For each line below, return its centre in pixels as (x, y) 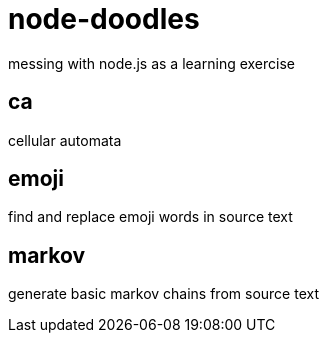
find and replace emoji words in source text (150, 217)
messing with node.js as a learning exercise (151, 63)
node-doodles (104, 19)
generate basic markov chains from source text (163, 294)
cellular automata (65, 140)
